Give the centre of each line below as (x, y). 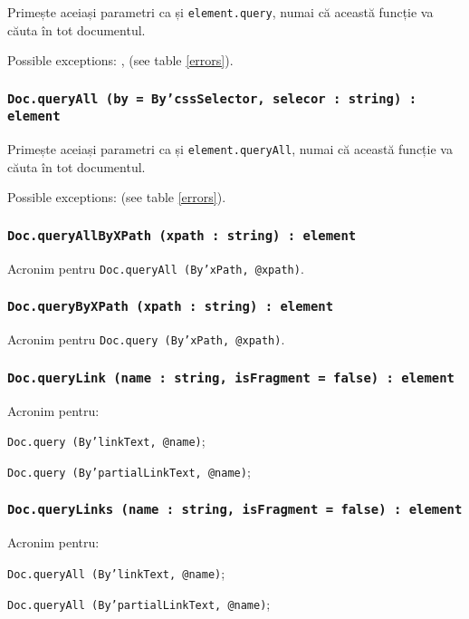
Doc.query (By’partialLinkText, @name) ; (129, 471)
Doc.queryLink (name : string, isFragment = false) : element (231, 377)
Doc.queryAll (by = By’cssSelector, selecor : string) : (212, 98)
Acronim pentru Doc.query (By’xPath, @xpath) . (146, 339)
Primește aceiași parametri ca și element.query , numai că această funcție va (220, 12)
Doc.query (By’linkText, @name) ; (106, 441)
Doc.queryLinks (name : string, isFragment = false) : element (235, 510)
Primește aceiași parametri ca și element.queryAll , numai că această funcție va (230, 149)
